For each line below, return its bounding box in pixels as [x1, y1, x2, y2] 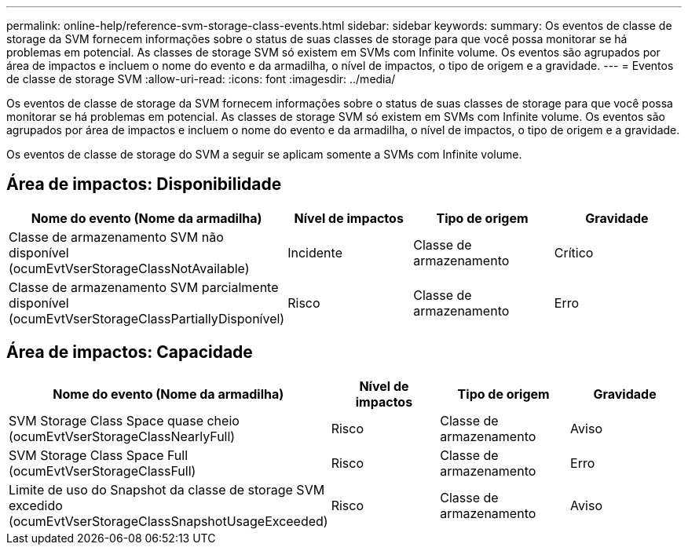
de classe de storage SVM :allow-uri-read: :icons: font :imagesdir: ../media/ [6, 72, 396, 86]
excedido [9, 497, 63, 513]
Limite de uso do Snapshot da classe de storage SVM [9, 481, 325, 498]
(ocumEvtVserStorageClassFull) [9, 462, 196, 479]
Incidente [287, 244, 342, 261]
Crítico [554, 244, 594, 261]
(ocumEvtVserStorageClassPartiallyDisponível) [9, 310, 285, 327]
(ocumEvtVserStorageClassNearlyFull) [9, 428, 236, 444]
